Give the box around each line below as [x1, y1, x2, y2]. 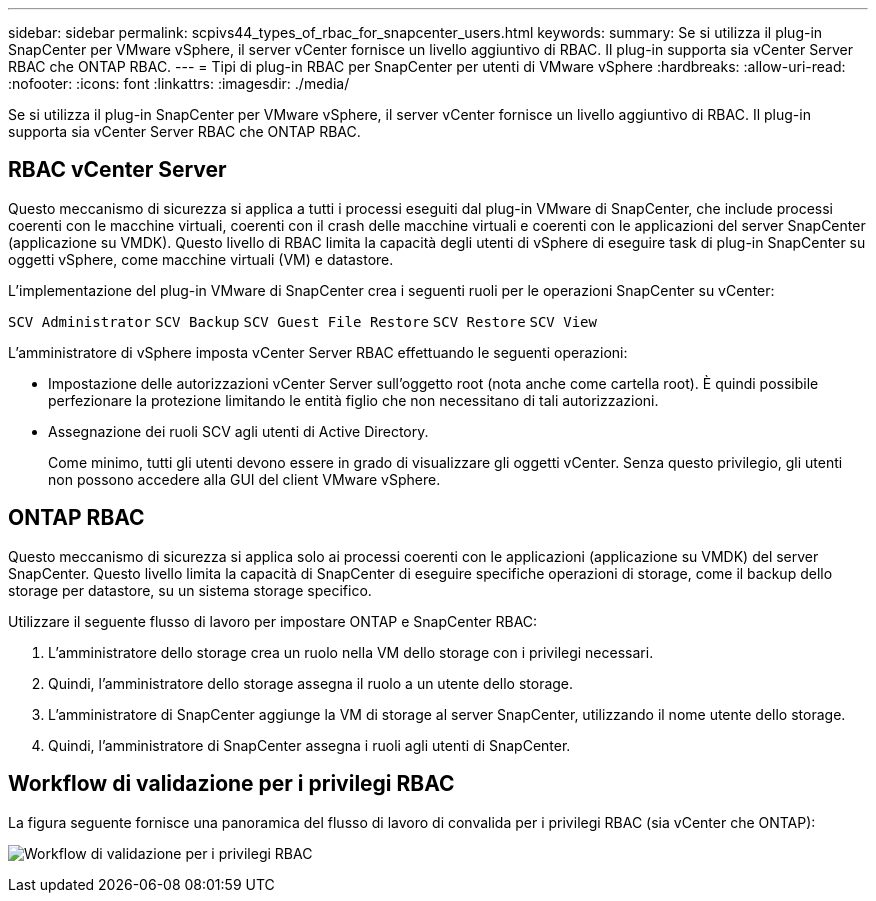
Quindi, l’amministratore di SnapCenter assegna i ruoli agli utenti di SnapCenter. [48, 736, 571, 754]
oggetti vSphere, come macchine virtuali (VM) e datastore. [8, 250, 394, 268]
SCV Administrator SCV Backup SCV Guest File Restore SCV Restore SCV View [8, 313, 597, 330]
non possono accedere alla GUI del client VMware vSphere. [48, 470, 441, 488]
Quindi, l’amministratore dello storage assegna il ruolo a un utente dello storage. [48, 674, 574, 692]
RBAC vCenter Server [8, 157, 227, 183]
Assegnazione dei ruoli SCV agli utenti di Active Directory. [48, 422, 429, 440]
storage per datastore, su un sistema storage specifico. [8, 581, 372, 599]
